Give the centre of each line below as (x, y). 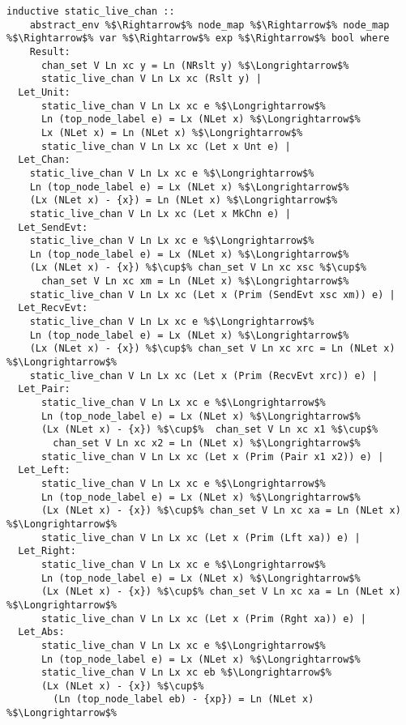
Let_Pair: (44, 389)
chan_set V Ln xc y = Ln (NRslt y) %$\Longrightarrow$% (195, 65)
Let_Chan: (44, 160)
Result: (50, 51)
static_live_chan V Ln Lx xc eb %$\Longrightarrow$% (186, 673)
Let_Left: (44, 470)
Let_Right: (47, 551)
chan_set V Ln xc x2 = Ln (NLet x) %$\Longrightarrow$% (207, 443)
